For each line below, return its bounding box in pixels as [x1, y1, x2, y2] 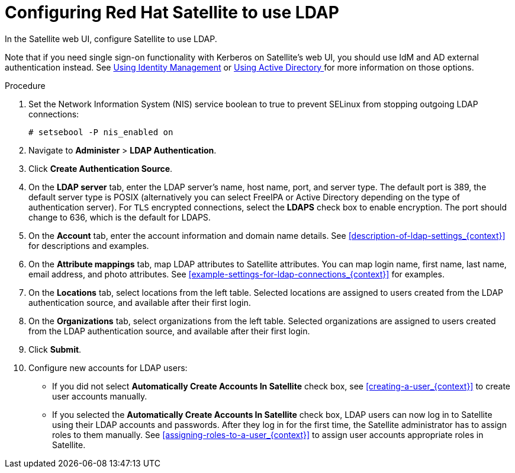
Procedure [5, 80, 46, 91]
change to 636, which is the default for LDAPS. [28, 212, 211, 222]
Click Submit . [28, 344, 82, 354]
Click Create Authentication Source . [28, 163, 173, 174]
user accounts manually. [52, 391, 147, 401]
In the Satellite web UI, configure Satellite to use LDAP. [5, 33, 217, 44]
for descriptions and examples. [28, 240, 149, 251]
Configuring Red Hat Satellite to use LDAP [5, 2, 339, 23]
